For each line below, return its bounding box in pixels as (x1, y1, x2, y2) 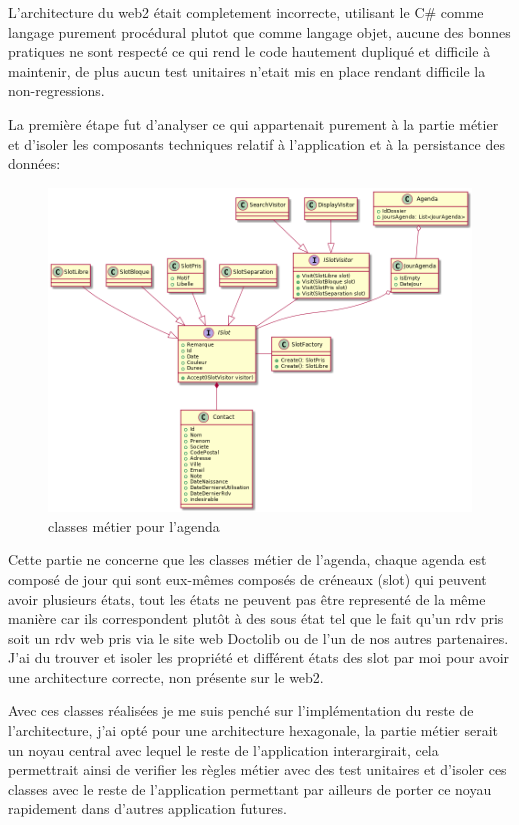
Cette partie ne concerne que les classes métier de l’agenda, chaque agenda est (8, 549, 487, 570)
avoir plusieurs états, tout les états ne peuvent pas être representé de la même (8, 588, 486, 609)
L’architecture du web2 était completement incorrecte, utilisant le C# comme (8, 2, 484, 22)
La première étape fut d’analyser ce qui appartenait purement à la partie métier (8, 113, 499, 134)
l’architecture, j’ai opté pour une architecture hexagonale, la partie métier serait (8, 720, 499, 741)
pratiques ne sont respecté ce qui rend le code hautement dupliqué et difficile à (8, 41, 491, 62)
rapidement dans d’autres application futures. (8, 798, 287, 819)
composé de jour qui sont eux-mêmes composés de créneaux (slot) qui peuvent (8, 568, 487, 589)
